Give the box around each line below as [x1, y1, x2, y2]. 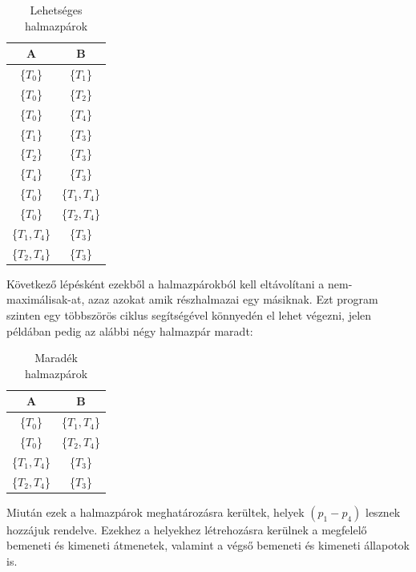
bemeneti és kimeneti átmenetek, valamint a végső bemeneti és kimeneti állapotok [6, 537, 410, 554]
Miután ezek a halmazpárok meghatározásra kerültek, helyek [6, 503, 305, 520]
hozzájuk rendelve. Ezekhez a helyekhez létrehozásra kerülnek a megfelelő [6, 521, 367, 538]
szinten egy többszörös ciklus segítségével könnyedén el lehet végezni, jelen [6, 306, 372, 323]
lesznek [366, 503, 401, 520]
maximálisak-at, [6, 291, 85, 308]
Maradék [34, 349, 78, 366]
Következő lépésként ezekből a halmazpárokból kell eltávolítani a [6, 275, 325, 292]
